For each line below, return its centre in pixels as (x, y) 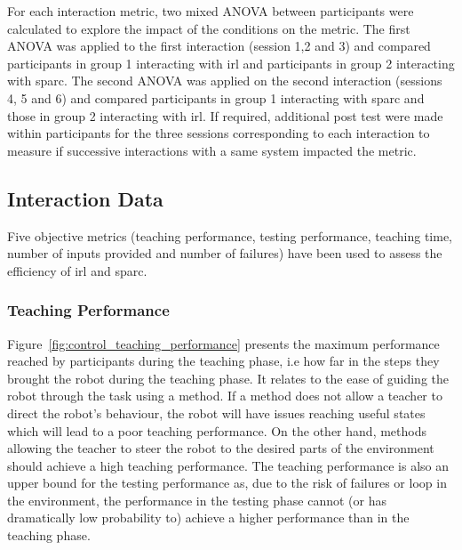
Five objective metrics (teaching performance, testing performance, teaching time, (230, 235)
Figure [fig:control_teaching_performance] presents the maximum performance (223, 343)
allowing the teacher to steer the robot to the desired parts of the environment (221, 448)
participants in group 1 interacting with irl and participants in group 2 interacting (231, 63)
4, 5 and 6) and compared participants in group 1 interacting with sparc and (216, 97)
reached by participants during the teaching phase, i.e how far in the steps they (223, 361)
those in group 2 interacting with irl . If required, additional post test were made (225, 115)
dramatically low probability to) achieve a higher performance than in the (208, 518)
